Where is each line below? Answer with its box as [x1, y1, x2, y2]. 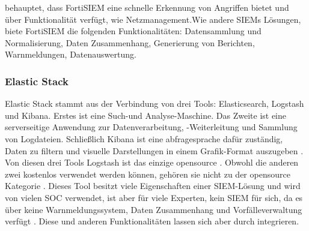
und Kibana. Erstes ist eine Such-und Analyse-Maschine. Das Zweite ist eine [5, 109, 287, 121]
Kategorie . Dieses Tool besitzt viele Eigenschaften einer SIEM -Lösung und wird [5, 179, 301, 192]
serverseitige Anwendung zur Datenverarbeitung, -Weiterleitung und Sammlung [5, 121, 298, 133]
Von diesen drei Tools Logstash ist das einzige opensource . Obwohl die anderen [5, 156, 299, 169]
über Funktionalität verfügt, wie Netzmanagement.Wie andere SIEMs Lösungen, [5, 13, 301, 25]
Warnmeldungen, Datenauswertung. [5, 48, 136, 61]
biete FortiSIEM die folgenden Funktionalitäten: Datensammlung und [5, 25, 262, 37]
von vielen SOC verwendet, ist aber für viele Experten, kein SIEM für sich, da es [5, 191, 303, 203]
